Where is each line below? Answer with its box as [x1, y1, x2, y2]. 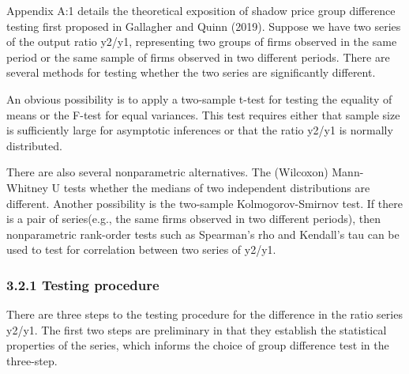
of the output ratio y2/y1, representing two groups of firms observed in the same [6, 33, 397, 50]
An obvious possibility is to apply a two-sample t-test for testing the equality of [6, 90, 392, 107]
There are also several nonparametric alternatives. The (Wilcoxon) [6, 164, 328, 180]
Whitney [6, 179, 48, 195]
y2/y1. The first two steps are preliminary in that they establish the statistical [6, 321, 387, 338]
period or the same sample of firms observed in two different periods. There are [6, 48, 390, 65]
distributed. [6, 137, 62, 153]
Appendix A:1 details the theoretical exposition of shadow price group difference [6, 2, 396, 18]
